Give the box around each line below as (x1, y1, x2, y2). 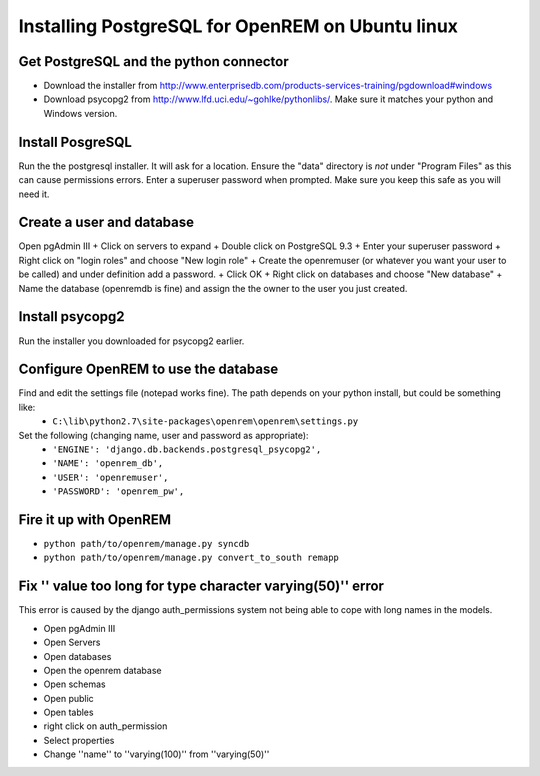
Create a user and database (18, 214, 195, 231)
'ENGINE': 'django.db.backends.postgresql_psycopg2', (52, 443, 322, 455)
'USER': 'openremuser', (52, 471, 169, 483)
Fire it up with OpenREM (18, 511, 172, 528)
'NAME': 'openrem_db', (52, 458, 164, 469)
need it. (18, 188, 50, 200)
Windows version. (43, 107, 118, 119)
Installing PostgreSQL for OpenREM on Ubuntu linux (18, 15, 459, 37)
